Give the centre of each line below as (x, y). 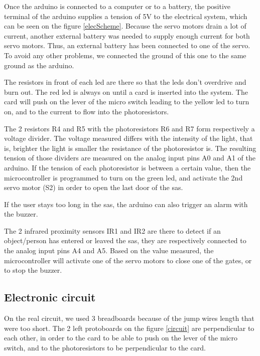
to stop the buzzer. (33, 270)
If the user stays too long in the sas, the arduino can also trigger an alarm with (126, 204)
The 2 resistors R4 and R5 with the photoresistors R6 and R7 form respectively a (129, 128)
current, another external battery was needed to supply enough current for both (127, 35)
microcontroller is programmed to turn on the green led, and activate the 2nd (123, 177)
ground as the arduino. (39, 65)
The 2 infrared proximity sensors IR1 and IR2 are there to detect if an (112, 230)
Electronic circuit (50, 297)
